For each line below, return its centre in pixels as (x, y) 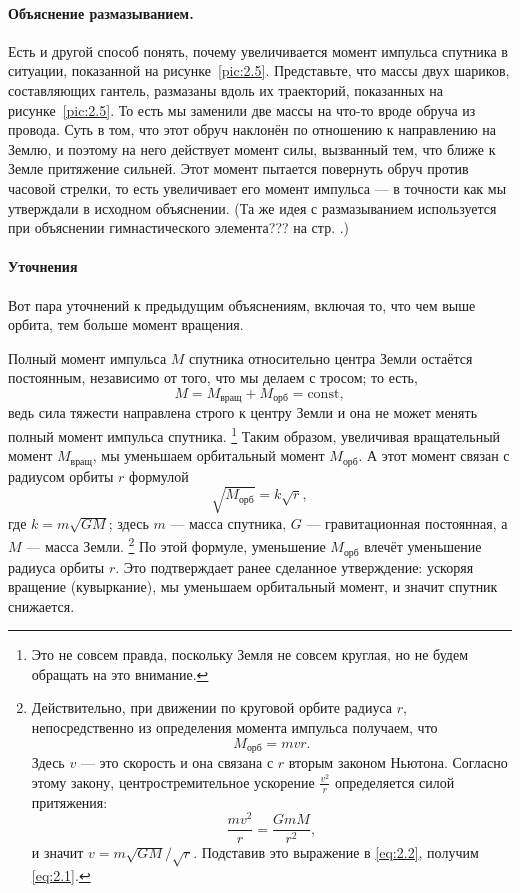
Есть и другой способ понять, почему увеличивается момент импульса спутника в (258, 50)
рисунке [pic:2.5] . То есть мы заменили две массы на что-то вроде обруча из (242, 109)
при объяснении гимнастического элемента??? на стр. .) (179, 227)
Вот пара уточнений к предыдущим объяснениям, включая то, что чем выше (242, 304)
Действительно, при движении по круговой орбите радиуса (211, 707)
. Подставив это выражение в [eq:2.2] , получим (336, 852)
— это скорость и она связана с (177, 762)
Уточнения (43, 266)
